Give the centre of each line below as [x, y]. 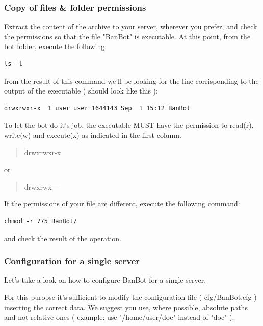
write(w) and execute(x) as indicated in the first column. [93, 135]
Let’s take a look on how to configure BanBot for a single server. [105, 280]
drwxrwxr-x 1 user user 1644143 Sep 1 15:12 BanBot [97, 108]
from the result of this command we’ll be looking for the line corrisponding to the [131, 80]
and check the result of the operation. [63, 238]
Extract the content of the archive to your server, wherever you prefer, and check [131, 26]
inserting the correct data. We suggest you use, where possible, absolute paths [126, 307]
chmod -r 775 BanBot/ [41, 221]
